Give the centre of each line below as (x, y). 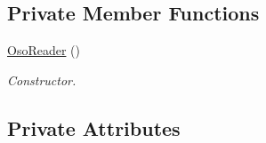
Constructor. (42, 79)
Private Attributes (94, 127)
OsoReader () (44, 50)
